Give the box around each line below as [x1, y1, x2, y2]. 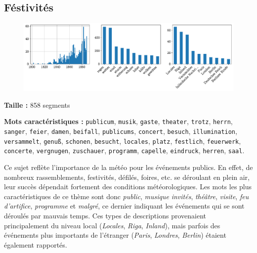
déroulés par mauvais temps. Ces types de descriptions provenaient [4, 211, 206, 221]
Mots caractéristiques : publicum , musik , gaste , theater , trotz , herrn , [4, 116, 233, 126]
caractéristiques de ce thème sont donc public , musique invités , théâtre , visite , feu [4, 191, 249, 201]
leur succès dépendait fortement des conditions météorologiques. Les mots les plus [4, 181, 252, 192]
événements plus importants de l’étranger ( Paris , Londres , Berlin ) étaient [4, 230, 226, 240]
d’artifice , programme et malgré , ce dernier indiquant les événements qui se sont [4, 201, 245, 211]
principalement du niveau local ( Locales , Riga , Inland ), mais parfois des [4, 220, 220, 230]
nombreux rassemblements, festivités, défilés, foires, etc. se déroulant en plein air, [4, 171, 250, 182]
